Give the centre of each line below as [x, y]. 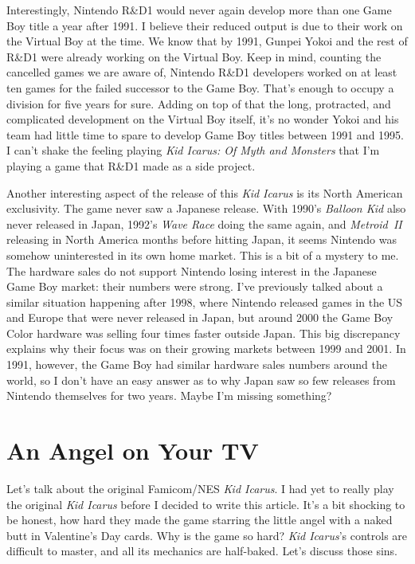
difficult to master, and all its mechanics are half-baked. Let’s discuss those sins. [202, 551]
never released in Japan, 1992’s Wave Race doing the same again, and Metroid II [204, 223]
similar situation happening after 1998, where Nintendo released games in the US [205, 302]
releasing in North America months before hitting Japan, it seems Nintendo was [202, 239]
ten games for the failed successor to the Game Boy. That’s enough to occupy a [200, 87]
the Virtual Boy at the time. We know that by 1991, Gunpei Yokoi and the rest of [207, 41]
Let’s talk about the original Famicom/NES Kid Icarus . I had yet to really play [200, 488]
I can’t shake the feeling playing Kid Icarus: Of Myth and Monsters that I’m [193, 150]
